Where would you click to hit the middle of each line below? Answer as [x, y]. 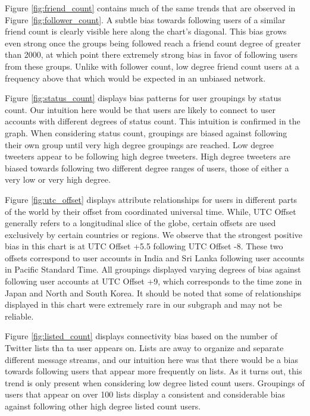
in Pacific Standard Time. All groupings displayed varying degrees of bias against [153, 269]
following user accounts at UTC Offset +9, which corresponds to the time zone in [154, 281]
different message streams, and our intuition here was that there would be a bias [151, 359]
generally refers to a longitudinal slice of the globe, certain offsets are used [140, 223]
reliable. [19, 316]
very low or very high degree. [58, 179]
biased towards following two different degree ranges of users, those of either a [147, 168]
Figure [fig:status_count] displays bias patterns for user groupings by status [143, 98]
